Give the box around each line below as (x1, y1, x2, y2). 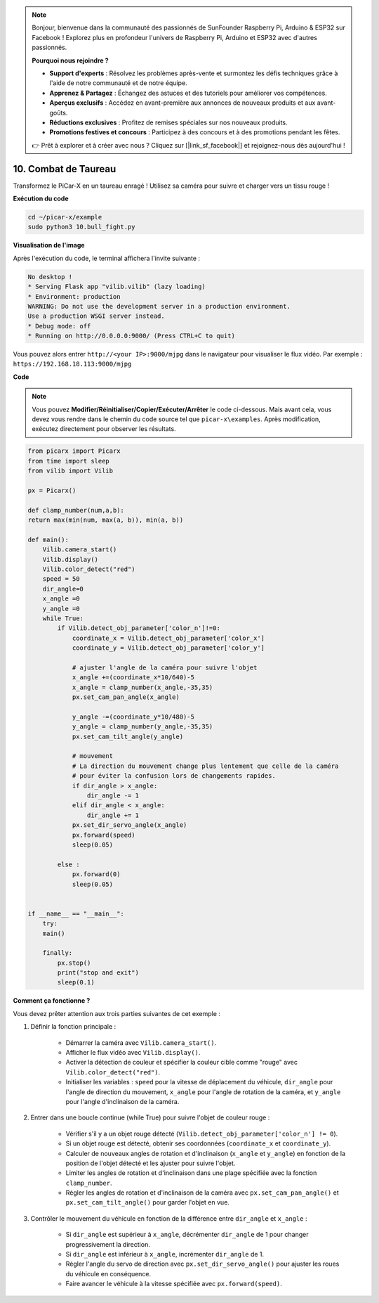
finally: (42, 949, 73, 957)
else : (57, 860, 80, 868)
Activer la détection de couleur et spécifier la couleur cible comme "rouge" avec (65, 1058, 298, 1067)
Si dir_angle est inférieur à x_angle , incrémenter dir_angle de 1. (65, 1250, 265, 1259)
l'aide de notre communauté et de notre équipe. (49, 79, 187, 87)
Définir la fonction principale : (30, 1022, 117, 1031)
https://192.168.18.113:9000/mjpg (13, 360, 132, 368)
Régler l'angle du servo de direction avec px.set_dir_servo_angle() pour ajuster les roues (65, 1259, 340, 1269)
